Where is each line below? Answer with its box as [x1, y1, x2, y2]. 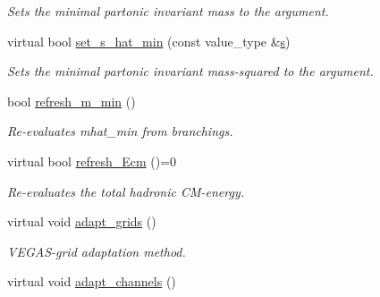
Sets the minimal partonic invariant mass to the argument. [7, 2, 329, 20]
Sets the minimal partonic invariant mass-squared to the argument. [7, 62, 374, 81]
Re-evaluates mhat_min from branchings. [7, 122, 233, 140]
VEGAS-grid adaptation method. [7, 242, 186, 260]
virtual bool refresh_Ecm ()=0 [7, 151, 177, 170]
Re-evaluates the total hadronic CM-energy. [7, 182, 245, 200]
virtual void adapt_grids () [7, 212, 156, 231]
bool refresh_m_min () [7, 91, 136, 110]
